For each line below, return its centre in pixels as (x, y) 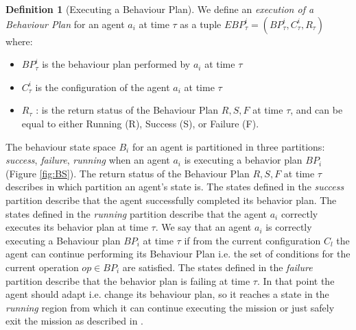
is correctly (289, 227)
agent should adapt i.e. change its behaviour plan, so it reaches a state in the (167, 294)
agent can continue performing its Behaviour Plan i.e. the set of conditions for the (178, 254)
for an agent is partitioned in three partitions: (228, 146)
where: (19, 41)
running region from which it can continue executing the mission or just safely (170, 307)
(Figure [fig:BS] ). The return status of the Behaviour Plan (128, 173)
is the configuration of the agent (103, 87)
